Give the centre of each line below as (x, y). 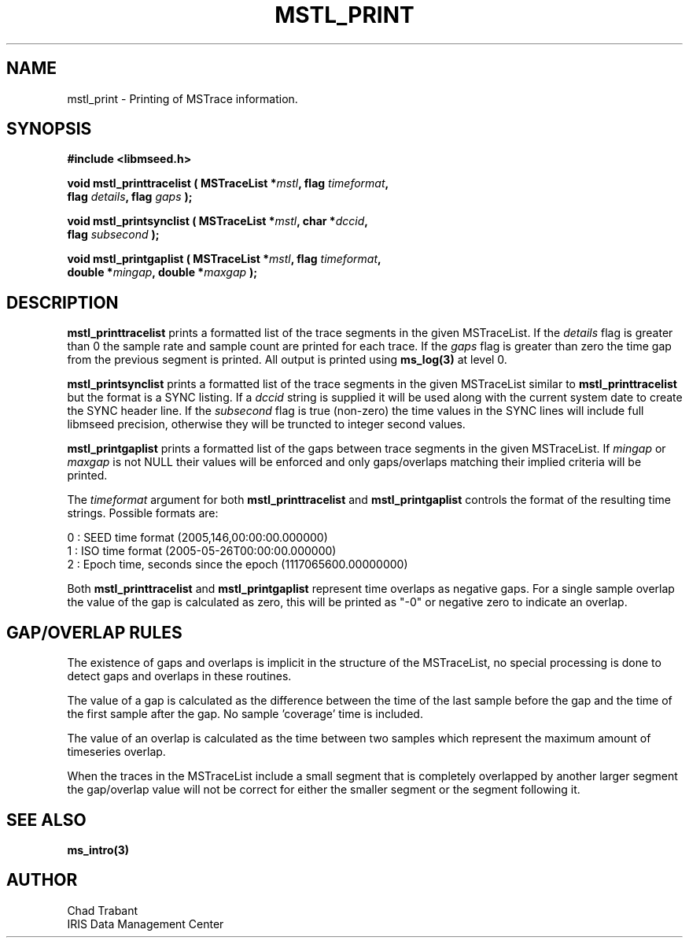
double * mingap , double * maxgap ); (162, 272)
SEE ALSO (46, 820)
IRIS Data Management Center (146, 924)
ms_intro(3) (98, 850)
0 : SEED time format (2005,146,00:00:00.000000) (197, 538)
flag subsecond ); (113, 235)
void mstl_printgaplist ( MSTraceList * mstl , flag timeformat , (224, 259)
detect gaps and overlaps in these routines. (179, 676)
